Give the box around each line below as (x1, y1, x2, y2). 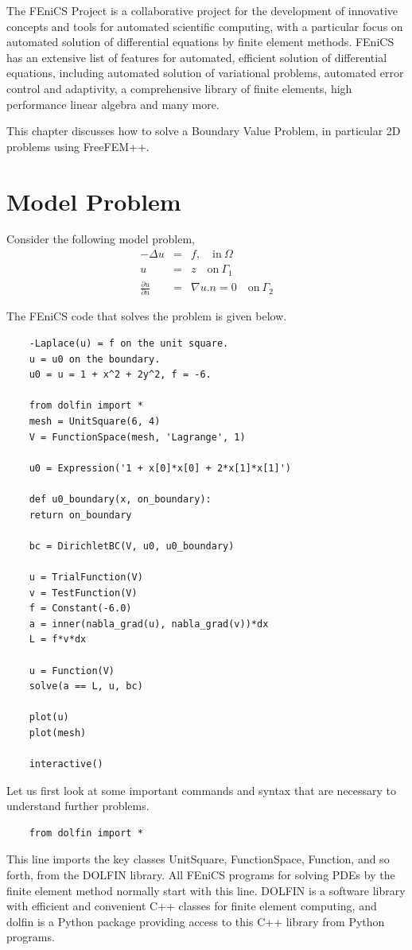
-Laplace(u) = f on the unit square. (29, 338, 229, 350)
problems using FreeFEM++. (6, 138, 150, 154)
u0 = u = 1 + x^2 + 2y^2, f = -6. (29, 369, 212, 381)
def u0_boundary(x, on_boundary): (29, 493, 212, 505)
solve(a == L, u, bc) (29, 681, 143, 692)
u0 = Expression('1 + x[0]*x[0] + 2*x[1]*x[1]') (29, 462, 291, 474)
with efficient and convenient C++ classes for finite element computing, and (6, 898, 377, 914)
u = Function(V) (29, 665, 115, 677)
